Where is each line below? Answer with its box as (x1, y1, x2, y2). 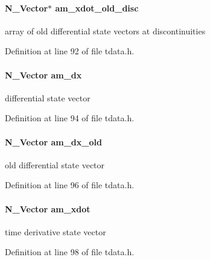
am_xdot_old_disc (55, 1, 139, 14)
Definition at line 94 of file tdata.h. (5, 112, 135, 124)
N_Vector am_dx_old (5, 135, 102, 148)
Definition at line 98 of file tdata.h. (5, 246, 135, 258)
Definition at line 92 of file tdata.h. (5, 45, 135, 57)
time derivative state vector (5, 225, 106, 238)
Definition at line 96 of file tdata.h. (5, 179, 135, 191)
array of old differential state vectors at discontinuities (5, 24, 206, 37)
